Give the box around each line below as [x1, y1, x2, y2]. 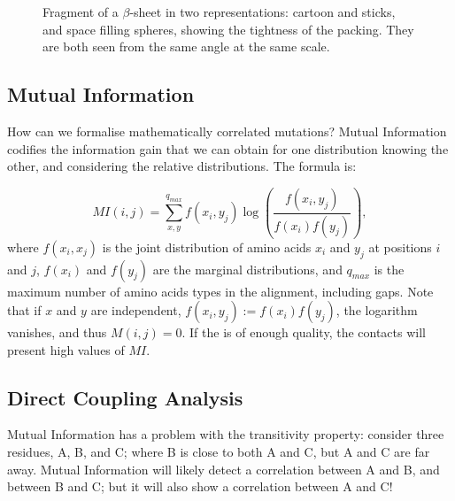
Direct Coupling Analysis [7, 383, 243, 411]
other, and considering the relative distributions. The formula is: [7, 157, 357, 175]
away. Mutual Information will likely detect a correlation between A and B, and [7, 459, 440, 478]
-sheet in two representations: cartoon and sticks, [129, 3, 396, 20]
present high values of [7, 340, 125, 358]
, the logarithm [335, 301, 418, 320]
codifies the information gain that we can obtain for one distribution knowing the [7, 139, 449, 158]
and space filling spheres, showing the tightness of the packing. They [42, 19, 414, 38]
